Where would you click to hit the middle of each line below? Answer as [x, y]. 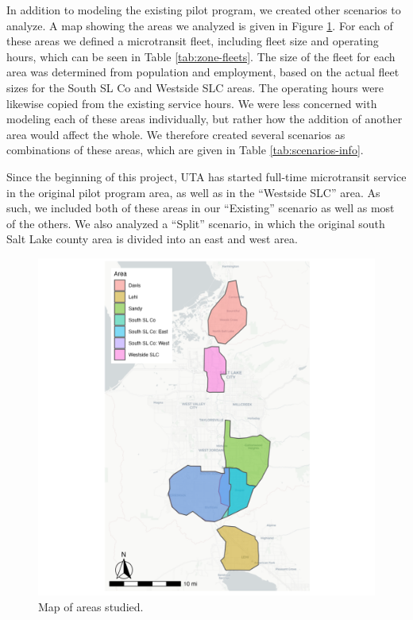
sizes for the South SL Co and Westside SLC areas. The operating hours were [195, 87]
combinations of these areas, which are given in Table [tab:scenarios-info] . [185, 150]
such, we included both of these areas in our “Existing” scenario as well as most [201, 208]
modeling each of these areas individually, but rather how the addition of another [205, 119]
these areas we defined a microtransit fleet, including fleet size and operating [193, 41]
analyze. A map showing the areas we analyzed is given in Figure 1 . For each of [200, 25]
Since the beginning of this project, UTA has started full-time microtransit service [206, 176]
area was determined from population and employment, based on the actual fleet [203, 72]
